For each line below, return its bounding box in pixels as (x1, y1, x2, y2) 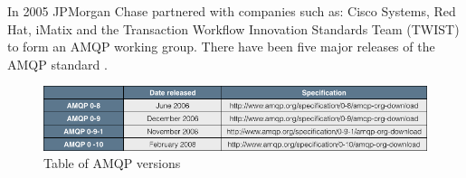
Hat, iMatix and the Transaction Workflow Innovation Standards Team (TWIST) (7, 19, 460, 38)
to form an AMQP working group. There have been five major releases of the (7, 37, 435, 56)
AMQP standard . (7, 54, 108, 73)
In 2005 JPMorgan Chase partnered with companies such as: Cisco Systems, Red (7, 2, 456, 20)
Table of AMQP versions (43, 154, 181, 173)
